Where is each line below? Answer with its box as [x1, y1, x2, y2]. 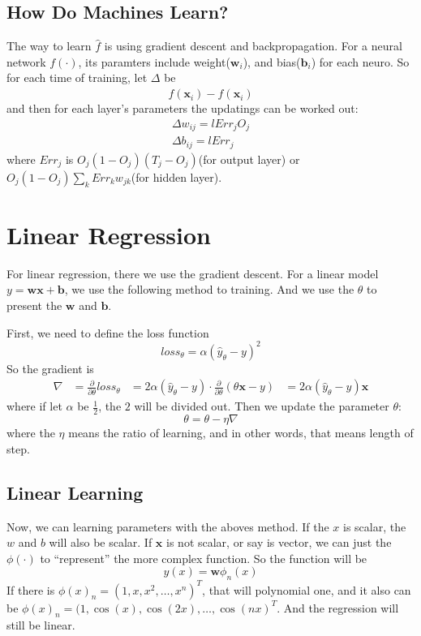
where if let [6, 397, 62, 415]
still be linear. [6, 617, 75, 634]
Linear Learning [6, 479, 144, 505]
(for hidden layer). [131, 168, 222, 185]
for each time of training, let [6, 69, 148, 86]
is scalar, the [343, 518, 406, 535]
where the [6, 424, 55, 441]
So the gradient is [6, 359, 94, 376]
